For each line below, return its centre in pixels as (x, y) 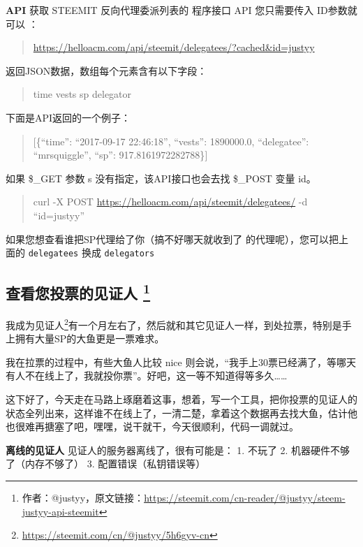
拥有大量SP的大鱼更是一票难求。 (90, 338)
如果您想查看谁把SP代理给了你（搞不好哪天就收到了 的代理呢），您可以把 (172, 239)
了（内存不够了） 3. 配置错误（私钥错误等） (106, 464)
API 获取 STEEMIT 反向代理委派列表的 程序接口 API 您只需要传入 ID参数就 (181, 10)
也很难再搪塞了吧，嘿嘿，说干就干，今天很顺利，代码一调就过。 (152, 426)
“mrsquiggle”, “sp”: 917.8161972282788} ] (120, 155)
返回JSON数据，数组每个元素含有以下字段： (106, 70)
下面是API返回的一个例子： (68, 117)
